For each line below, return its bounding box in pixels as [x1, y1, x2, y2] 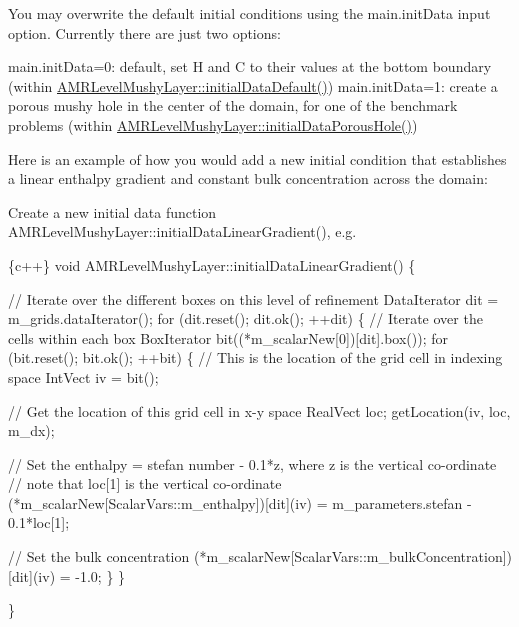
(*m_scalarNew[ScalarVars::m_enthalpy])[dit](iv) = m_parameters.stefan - [8, 492, 472, 513]
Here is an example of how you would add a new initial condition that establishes [8, 148, 507, 169]
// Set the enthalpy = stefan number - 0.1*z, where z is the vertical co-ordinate [8, 453, 497, 474]
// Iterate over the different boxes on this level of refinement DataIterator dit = [8, 288, 499, 309]
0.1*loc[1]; [8, 512, 70, 533]
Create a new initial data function [8, 201, 217, 222]
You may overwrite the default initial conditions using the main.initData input [8, 3, 491, 23]
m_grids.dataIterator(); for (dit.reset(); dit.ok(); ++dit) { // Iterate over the [8, 308, 483, 329]
